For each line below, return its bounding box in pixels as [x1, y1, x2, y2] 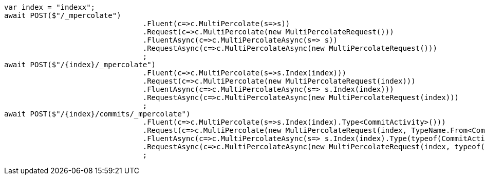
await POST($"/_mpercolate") [4, 11, 121, 19]
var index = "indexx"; [4, 3, 96, 11]
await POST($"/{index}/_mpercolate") [4, 61, 156, 69]
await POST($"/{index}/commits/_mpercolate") [4, 110, 191, 118]
